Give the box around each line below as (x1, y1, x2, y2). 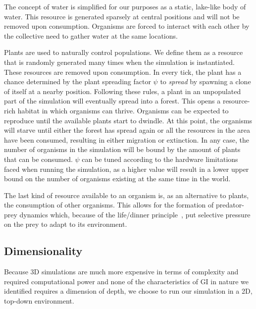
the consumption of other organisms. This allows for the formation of (4, 200, 214, 210)
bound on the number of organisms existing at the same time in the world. (4, 173, 231, 184)
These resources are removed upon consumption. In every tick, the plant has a (4, 66, 242, 77)
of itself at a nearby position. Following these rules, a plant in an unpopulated (4, 86, 241, 96)
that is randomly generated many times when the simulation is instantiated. (4, 56, 235, 67)
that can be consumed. (4, 154, 73, 164)
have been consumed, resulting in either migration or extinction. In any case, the (4, 134, 250, 145)
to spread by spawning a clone (160, 76, 251, 87)
